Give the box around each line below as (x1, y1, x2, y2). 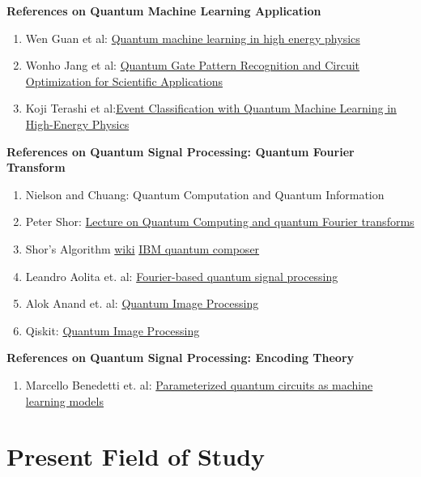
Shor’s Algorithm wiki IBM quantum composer (25, 240, 260, 257)
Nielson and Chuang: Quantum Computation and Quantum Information (25, 185, 385, 202)
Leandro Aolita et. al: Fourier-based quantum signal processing (25, 267, 338, 284)
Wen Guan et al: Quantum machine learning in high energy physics (25, 29, 360, 46)
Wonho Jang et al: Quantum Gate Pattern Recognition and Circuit (25, 57, 360, 74)
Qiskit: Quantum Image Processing (25, 322, 200, 339)
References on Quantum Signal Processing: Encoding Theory (6, 349, 355, 366)
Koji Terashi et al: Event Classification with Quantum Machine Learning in (25, 100, 397, 117)
